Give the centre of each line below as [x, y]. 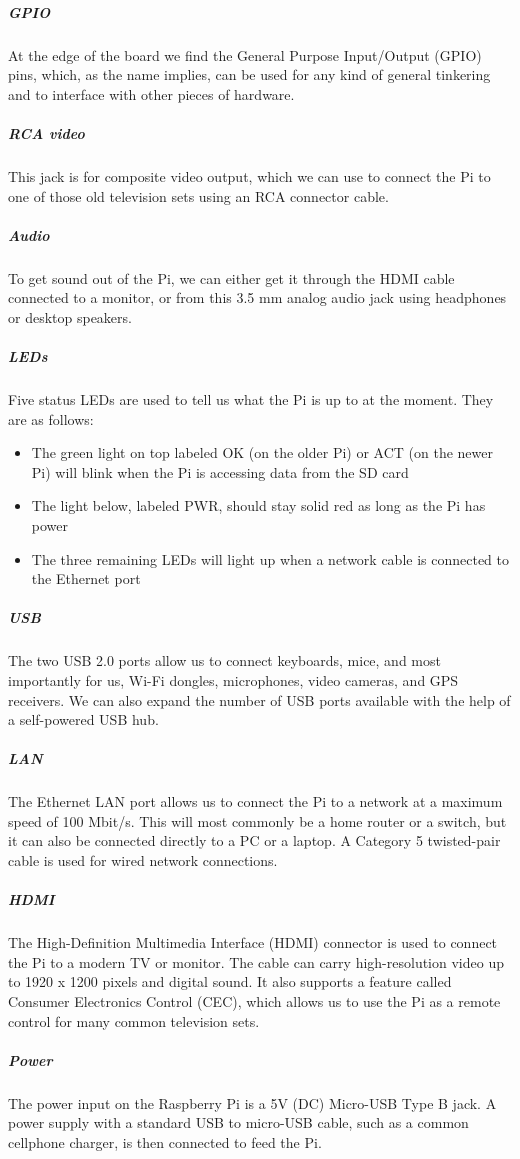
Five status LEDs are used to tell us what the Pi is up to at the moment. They [251, 399]
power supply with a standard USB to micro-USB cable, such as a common [238, 1122]
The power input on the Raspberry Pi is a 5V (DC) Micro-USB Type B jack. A [252, 1102]
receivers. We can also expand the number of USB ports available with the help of [259, 699]
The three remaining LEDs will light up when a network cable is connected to [270, 558]
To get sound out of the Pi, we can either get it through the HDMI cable [231, 277]
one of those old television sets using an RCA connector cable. [198, 195]
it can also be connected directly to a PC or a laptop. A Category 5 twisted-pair [254, 840]
